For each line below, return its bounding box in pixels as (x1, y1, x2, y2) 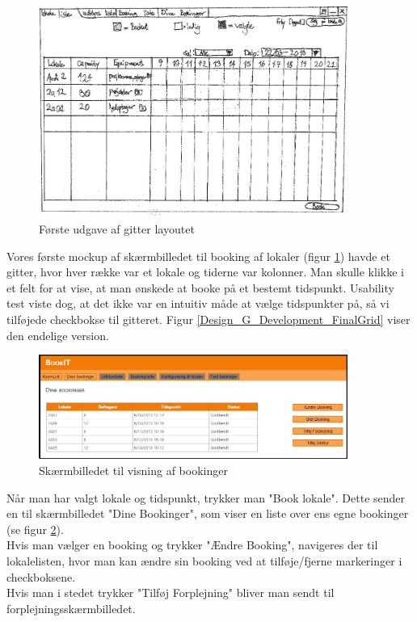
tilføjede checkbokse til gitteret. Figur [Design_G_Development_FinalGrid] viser (6, 311, 411, 328)
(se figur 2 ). (6, 520, 64, 537)
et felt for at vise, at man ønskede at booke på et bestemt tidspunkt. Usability (6, 279, 394, 296)
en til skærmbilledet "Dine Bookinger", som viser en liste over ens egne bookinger (6, 505, 409, 522)
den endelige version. (6, 326, 109, 343)
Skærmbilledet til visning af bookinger (39, 461, 228, 478)
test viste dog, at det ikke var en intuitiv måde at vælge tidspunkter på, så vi (6, 295, 390, 312)
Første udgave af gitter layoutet (39, 221, 195, 237)
